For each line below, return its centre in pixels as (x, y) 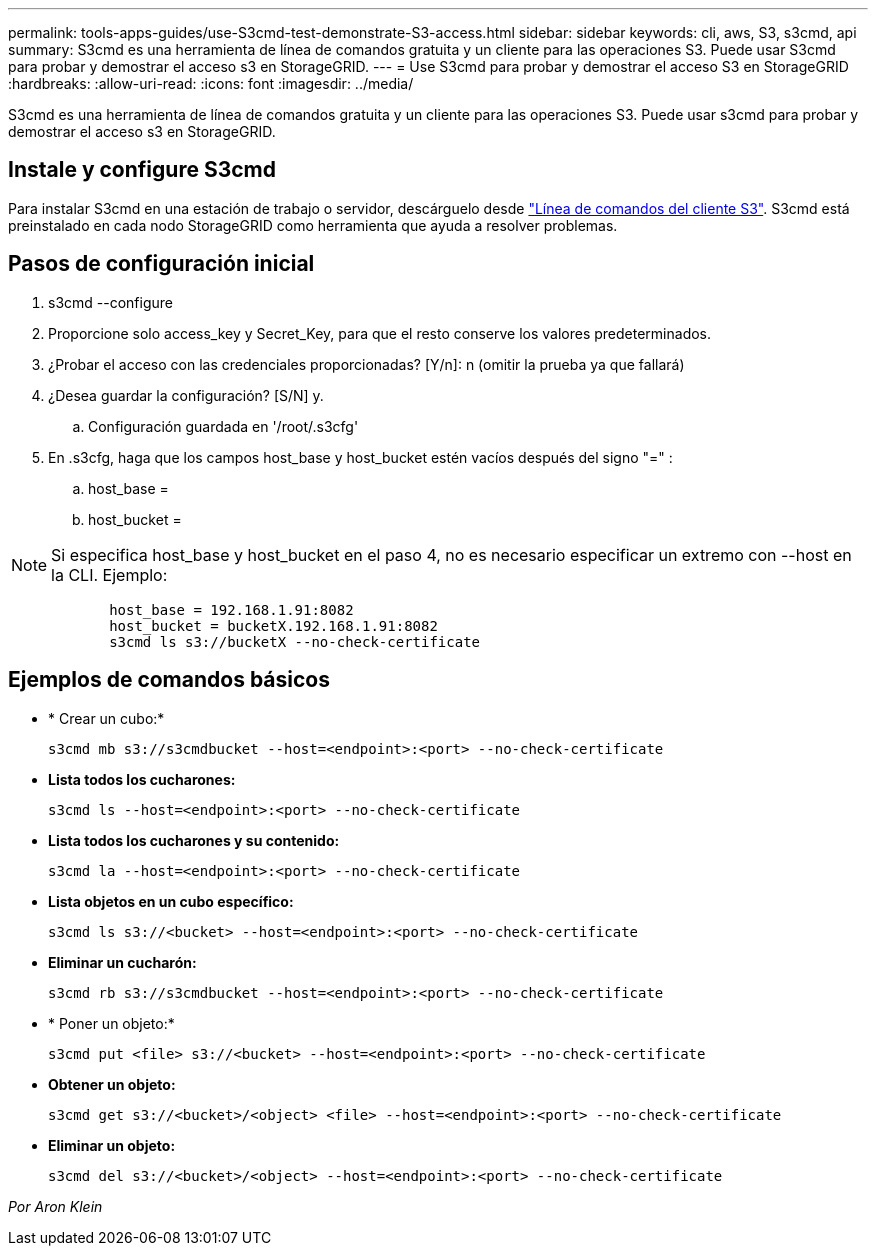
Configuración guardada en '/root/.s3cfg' (223, 426)
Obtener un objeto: (112, 1084)
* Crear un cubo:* (106, 718)
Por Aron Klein (55, 1206)
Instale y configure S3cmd (142, 170)
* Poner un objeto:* (111, 1023)
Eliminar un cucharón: (122, 962)
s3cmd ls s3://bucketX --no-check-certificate (295, 641)
